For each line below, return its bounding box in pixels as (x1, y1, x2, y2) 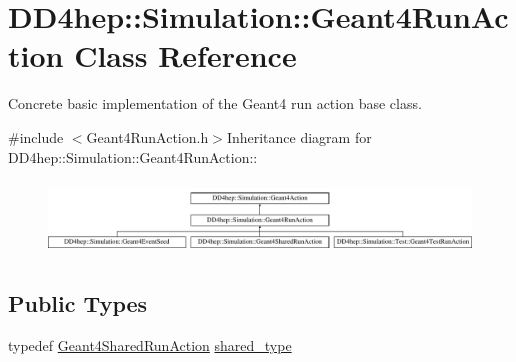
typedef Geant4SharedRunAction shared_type (8, 335, 292, 356)
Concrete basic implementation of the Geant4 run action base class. (8, 93, 422, 114)
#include (8, 126, 64, 147)
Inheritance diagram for (226, 126, 372, 147)
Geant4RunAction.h (86, 126, 209, 147)
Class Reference (74, 35, 297, 76)
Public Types (8, 288, 148, 319)
